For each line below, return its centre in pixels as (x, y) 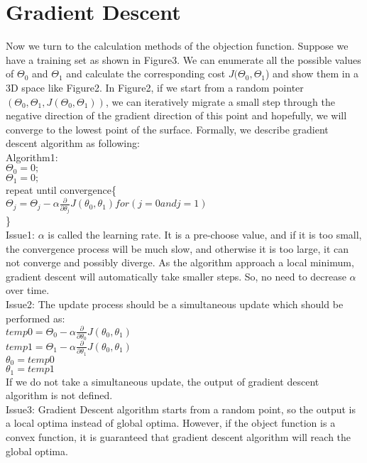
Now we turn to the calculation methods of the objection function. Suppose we (177, 46)
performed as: (35, 318)
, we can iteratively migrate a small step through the (220, 101)
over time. (28, 290)
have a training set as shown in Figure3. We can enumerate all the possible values (183, 59)
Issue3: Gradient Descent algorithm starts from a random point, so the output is (181, 409)
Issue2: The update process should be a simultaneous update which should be (175, 304)
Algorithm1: (32, 157)
